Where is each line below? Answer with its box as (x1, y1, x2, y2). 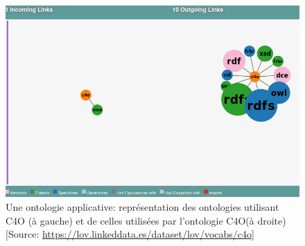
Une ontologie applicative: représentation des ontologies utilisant (6, 199, 279, 214)
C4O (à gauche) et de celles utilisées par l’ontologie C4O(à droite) (6, 213, 286, 227)
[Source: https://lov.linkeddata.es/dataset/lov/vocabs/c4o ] (6, 227, 254, 241)
